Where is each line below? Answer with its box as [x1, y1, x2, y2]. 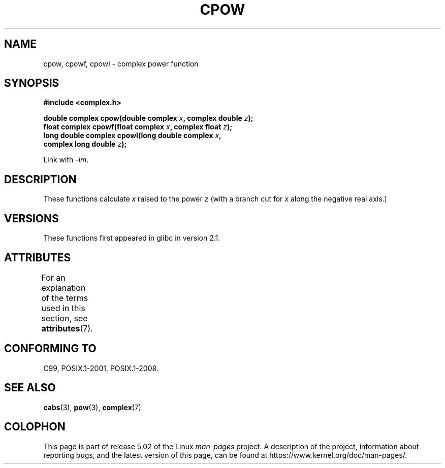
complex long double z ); [43, 140, 127, 149]
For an [41, 272, 66, 283]
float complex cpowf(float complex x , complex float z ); [43, 122, 232, 131]
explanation [41, 282, 86, 293]
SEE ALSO [4, 381, 56, 394]
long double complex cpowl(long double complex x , [43, 131, 221, 140]
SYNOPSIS [4, 77, 59, 90]
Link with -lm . [43, 155, 89, 164]
